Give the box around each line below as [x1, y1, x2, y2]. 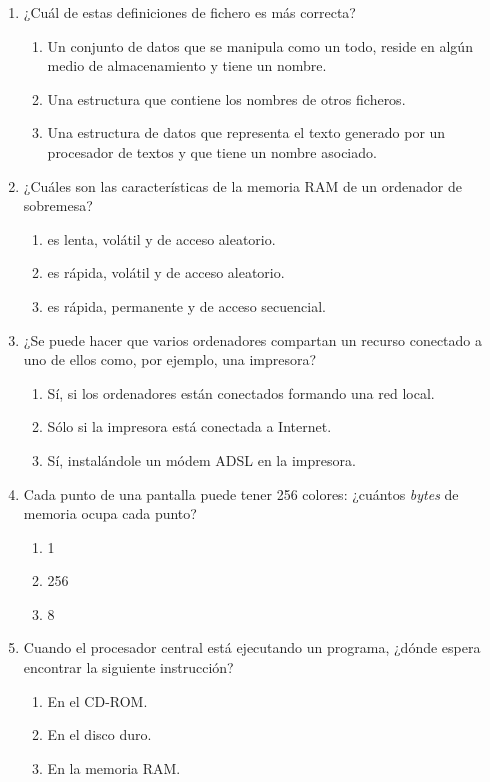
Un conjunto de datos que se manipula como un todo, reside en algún [47, 35, 473, 56]
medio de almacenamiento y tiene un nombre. [47, 55, 327, 76]
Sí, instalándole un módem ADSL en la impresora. [47, 449, 356, 470]
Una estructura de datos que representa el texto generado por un [47, 122, 446, 143]
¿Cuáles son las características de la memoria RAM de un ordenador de [23, 175, 463, 196]
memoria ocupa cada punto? [23, 503, 197, 524]
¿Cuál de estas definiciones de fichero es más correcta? [23, 2, 356, 22]
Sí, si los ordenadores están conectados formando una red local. [47, 382, 435, 403]
